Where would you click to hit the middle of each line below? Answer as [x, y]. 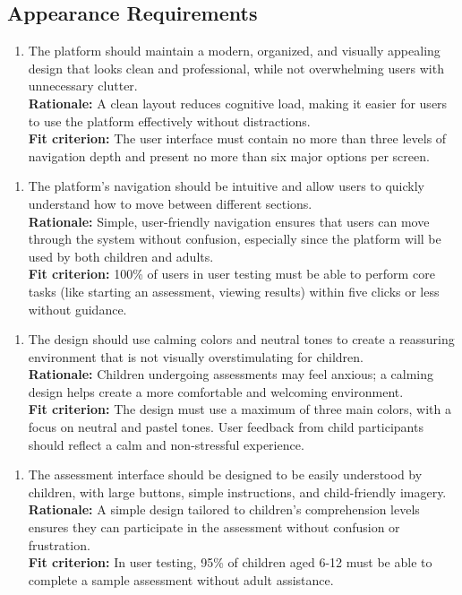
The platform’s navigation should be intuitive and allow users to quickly [226, 186]
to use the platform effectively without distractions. [169, 121]
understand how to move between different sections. [170, 203]
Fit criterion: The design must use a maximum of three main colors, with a [240, 409]
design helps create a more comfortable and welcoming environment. [216, 391]
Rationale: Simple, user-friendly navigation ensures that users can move [229, 221]
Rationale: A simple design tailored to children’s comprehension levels [224, 509]
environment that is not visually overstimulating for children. [196, 356]
